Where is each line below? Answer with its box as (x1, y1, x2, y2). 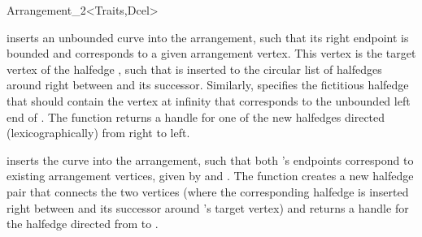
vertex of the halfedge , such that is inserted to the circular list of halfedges (7, 60, 382, 77)
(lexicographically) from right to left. (7, 124, 190, 141)
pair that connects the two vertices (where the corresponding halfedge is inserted (7, 183, 409, 200)
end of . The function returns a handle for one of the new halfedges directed (7, 108, 385, 125)
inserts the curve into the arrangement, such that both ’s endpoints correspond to (7, 151, 414, 168)
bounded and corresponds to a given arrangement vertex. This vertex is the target (7, 45, 416, 62)
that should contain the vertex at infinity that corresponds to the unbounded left (7, 92, 411, 109)
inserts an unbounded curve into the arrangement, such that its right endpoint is (7, 28, 409, 45)
